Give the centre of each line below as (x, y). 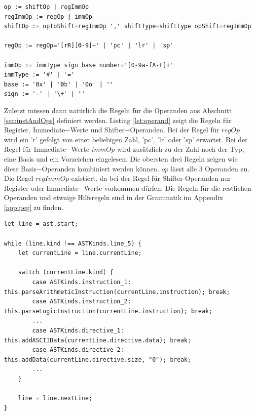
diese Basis (20, 168)
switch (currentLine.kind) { (66, 272)
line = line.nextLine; (55, 398)
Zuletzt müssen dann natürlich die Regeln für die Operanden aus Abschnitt (118, 110)
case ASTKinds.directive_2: (78, 350)
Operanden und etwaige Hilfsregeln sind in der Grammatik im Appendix (114, 197)
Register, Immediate (35, 130)
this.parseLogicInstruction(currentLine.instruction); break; (108, 311)
